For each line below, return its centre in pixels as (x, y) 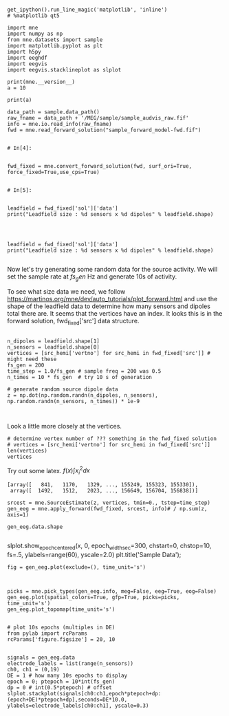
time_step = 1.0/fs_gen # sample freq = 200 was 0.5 (84, 371)
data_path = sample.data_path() (53, 112)
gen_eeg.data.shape (35, 527)
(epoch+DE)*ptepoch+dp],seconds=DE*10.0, (67, 699)
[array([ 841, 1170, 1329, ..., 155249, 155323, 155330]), (102, 485)
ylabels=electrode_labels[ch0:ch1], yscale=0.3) (78, 706)
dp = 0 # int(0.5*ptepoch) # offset (59, 687)
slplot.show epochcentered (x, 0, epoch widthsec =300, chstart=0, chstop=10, (109, 546)
